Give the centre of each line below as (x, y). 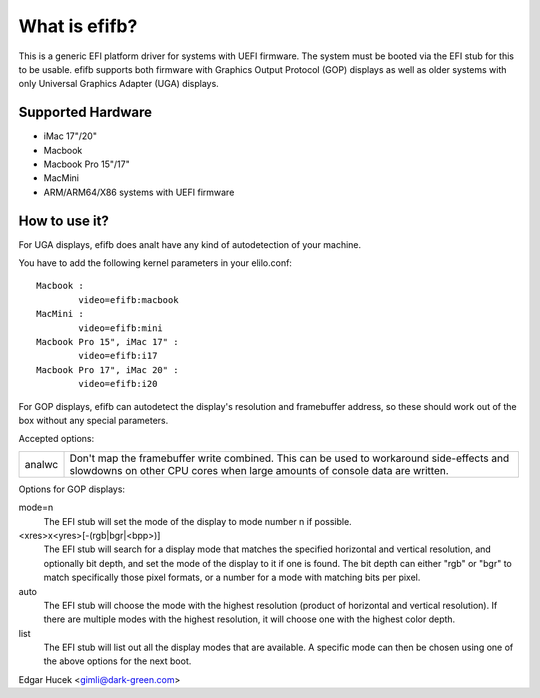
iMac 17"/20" (70, 136)
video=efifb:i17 (118, 356)
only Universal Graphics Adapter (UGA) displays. (118, 84)
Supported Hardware (85, 112)
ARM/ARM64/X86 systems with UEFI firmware (139, 192)
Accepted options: (56, 439)
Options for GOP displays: (71, 489)
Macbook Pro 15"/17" (86, 164)
